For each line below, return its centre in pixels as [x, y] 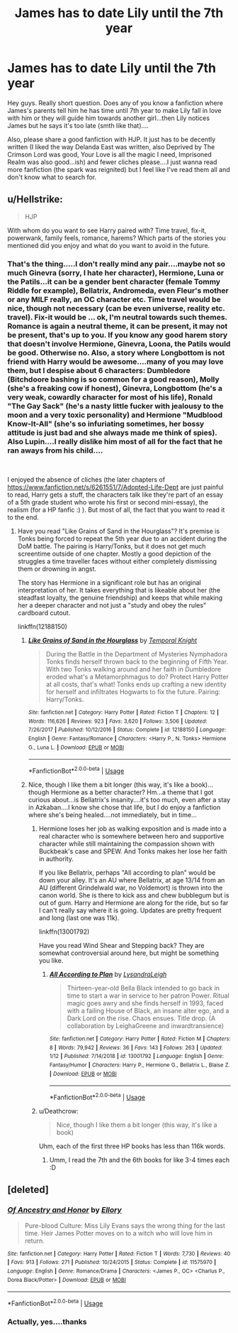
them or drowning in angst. [57, 569]
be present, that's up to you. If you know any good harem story [118, 335]
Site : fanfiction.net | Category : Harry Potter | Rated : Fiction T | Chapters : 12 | [124, 713]
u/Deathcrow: [59, 1111]
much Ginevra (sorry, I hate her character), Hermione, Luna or [116, 273]
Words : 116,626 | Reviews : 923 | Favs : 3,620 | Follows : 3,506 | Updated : [118, 721]
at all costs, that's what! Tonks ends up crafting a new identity [136, 684]
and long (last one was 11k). [79, 917]
